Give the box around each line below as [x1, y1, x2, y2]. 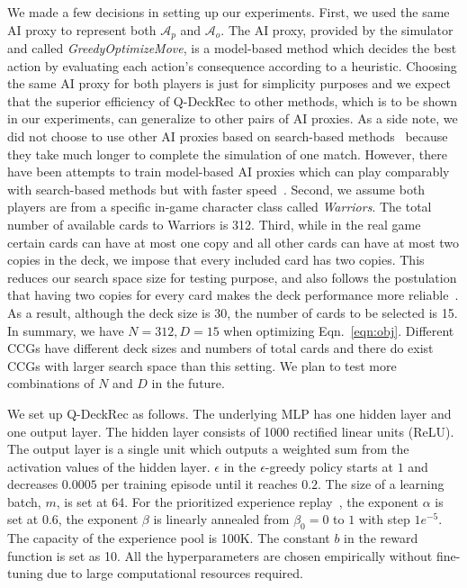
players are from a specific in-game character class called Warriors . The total [7, 197, 432, 216]
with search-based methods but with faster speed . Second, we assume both [7, 179, 426, 198]
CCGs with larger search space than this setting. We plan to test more [7, 356, 397, 375]
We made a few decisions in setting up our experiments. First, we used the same [7, 3, 450, 21]
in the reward [344, 529, 418, 547]
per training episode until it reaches [101, 475, 298, 493]
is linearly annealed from [153, 510, 290, 529]
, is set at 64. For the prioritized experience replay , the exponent [56, 492, 418, 511]
